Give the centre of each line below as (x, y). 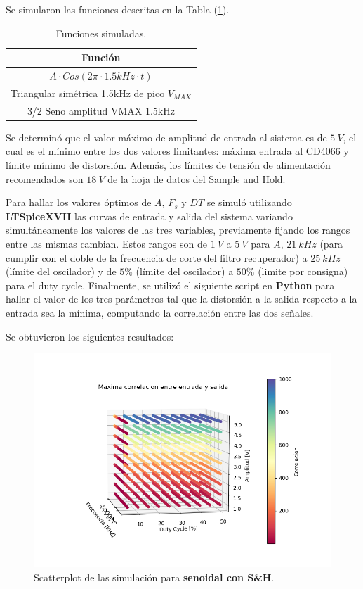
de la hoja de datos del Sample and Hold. (197, 178)
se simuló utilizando (249, 202)
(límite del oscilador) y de (61, 271)
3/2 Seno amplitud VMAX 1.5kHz (101, 110)
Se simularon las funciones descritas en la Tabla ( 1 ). (118, 9)
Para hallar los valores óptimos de (79, 202)
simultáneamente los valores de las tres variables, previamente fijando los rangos (178, 230)
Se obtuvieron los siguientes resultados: (90, 336)
